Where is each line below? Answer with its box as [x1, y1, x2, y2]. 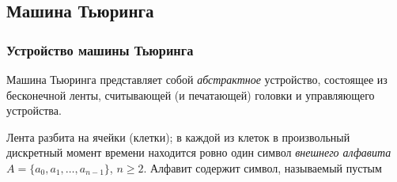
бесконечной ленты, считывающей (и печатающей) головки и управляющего [6, 86, 375, 103]
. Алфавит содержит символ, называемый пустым [143, 159, 382, 176]
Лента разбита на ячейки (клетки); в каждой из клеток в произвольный [6, 128, 350, 145]
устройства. [6, 102, 62, 119]
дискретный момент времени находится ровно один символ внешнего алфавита [6, 144, 391, 161]
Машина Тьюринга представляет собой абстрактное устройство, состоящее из [6, 71, 388, 87]
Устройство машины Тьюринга [6, 40, 194, 59]
